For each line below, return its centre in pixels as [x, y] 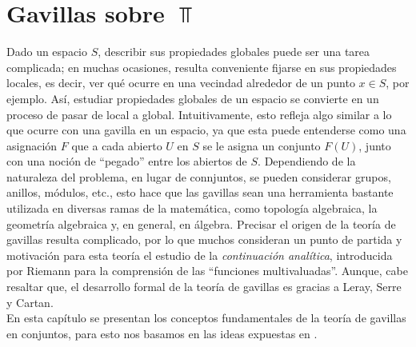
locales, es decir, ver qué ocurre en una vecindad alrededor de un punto [181, 83]
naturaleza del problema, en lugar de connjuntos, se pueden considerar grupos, [199, 176]
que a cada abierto [117, 145]
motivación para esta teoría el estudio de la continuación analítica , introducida [200, 255]
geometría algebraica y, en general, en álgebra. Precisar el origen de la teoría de [201, 223]
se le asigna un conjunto [262, 145]
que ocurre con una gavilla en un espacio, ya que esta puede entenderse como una [206, 130]
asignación [32, 145]
